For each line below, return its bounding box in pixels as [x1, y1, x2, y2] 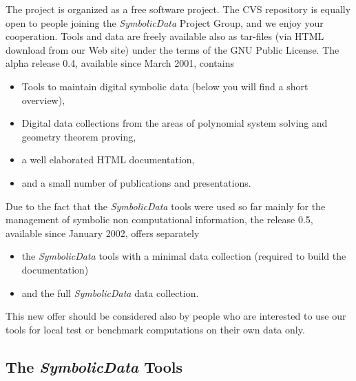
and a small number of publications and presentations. [21, 175, 251, 189]
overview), [21, 92, 65, 107]
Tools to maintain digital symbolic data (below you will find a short [21, 79, 308, 93]
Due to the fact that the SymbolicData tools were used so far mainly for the [6, 198, 326, 213]
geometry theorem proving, [21, 129, 136, 143]
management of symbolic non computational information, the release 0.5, [6, 212, 313, 227]
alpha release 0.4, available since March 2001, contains [6, 56, 235, 70]
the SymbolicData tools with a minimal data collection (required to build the [21, 249, 346, 263]
